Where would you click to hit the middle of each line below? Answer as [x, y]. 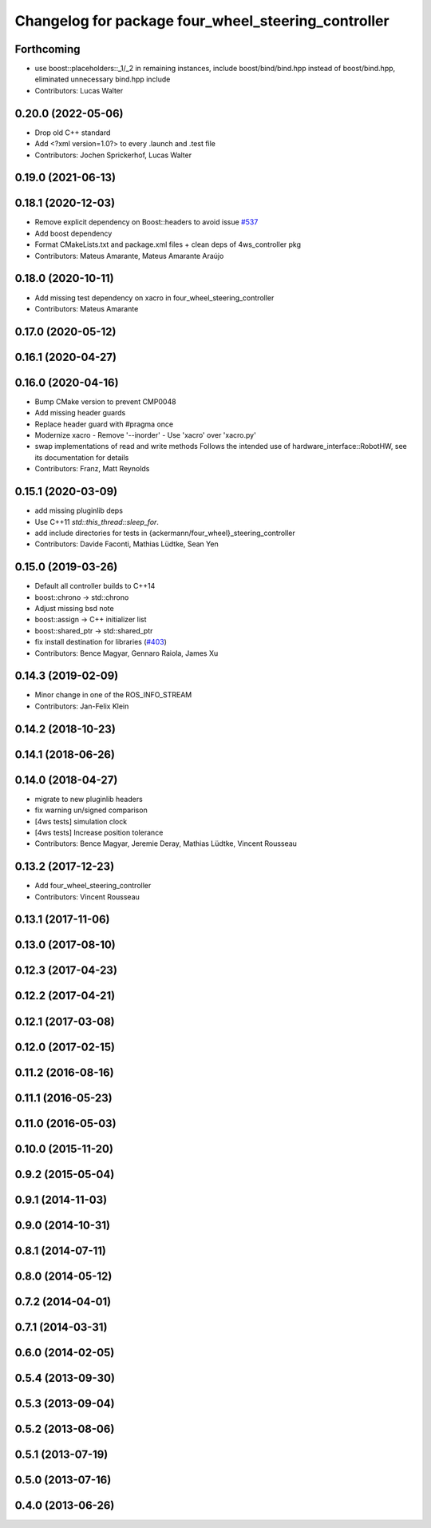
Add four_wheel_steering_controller [93, 886]
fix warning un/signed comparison [91, 810]
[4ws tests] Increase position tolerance [99, 832]
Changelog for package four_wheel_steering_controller [202, 21]
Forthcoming [47, 49]
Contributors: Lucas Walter [79, 90]
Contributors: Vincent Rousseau [87, 897]
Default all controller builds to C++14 [95, 586]
